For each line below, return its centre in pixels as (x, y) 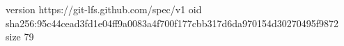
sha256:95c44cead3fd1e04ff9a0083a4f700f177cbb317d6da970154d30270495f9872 (172, 23)
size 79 (20, 37)
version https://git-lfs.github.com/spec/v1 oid (104, 9)
